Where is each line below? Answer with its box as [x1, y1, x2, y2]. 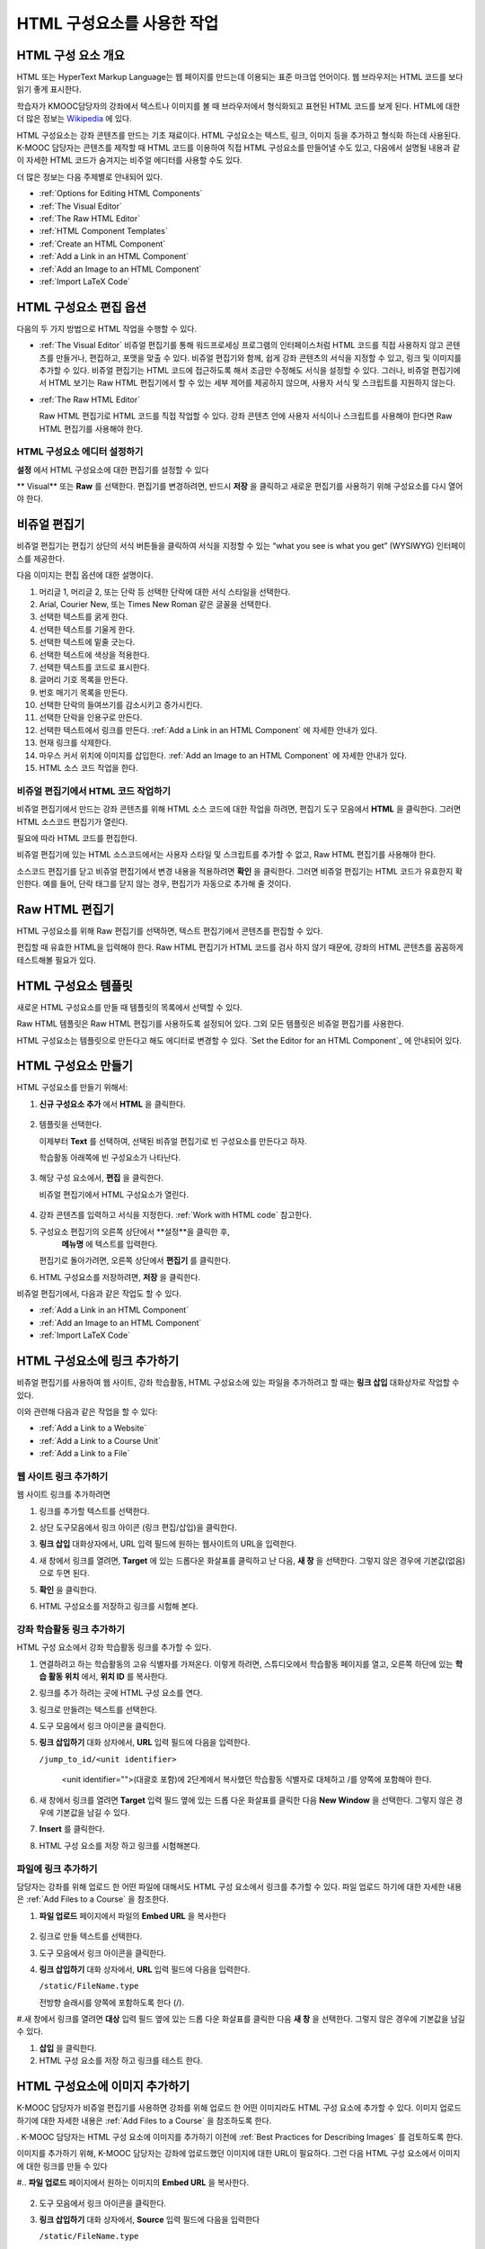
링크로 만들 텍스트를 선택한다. [39, 1931, 143, 1942]
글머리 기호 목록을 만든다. [39, 675, 128, 685]
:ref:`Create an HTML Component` [39, 238, 166, 249]
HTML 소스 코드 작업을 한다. [39, 763, 138, 774]
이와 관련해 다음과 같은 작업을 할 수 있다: [16, 1406, 158, 1417]
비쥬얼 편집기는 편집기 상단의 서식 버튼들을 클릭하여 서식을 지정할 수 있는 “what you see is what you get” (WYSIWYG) [16, 541, 435, 551]
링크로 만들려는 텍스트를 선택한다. [39, 1704, 157, 1715]
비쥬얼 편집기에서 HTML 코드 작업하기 [16, 784, 171, 797]
